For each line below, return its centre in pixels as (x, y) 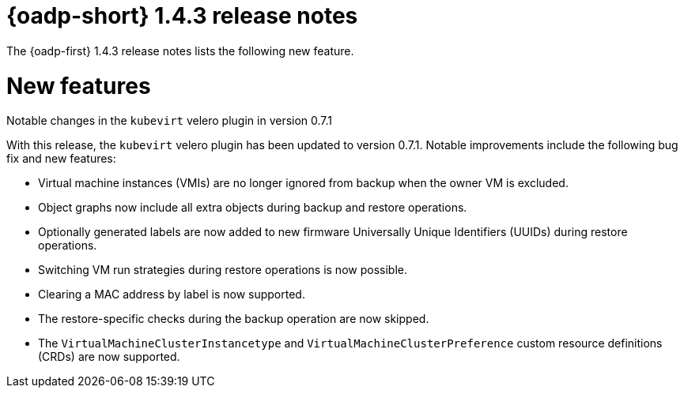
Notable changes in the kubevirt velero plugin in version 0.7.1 (170, 121)
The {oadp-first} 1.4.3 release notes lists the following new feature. (180, 51)
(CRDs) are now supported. (109, 357)
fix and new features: (61, 159)
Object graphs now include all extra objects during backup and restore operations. (253, 208)
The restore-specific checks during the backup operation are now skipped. (234, 319)
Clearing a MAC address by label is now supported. (172, 295)
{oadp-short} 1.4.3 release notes (182, 16)
